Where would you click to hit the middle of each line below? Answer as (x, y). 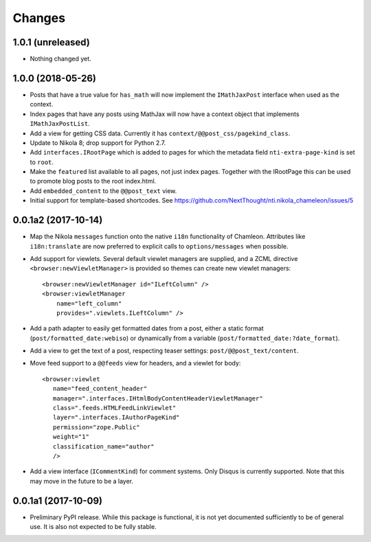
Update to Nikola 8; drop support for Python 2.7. (98, 143)
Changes (39, 18)
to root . (42, 162)
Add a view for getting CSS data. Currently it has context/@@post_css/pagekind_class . (160, 133)
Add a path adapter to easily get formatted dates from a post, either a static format (147, 328)
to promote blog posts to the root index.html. (93, 181)
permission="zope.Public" (96, 427)
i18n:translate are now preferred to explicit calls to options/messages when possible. (159, 246)
